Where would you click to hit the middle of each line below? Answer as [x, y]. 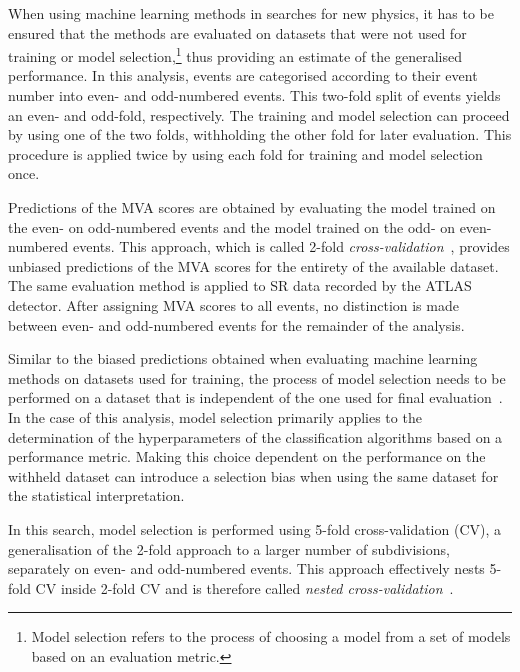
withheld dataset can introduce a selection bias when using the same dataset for [253, 475]
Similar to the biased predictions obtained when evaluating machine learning [243, 358]
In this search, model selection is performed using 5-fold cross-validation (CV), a [255, 528]
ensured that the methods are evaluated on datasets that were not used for [237, 32]
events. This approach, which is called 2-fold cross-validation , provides [291, 246]
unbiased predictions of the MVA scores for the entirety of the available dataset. [253, 265]
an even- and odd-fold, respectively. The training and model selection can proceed [259, 114]
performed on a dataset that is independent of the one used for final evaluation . [255, 397]
